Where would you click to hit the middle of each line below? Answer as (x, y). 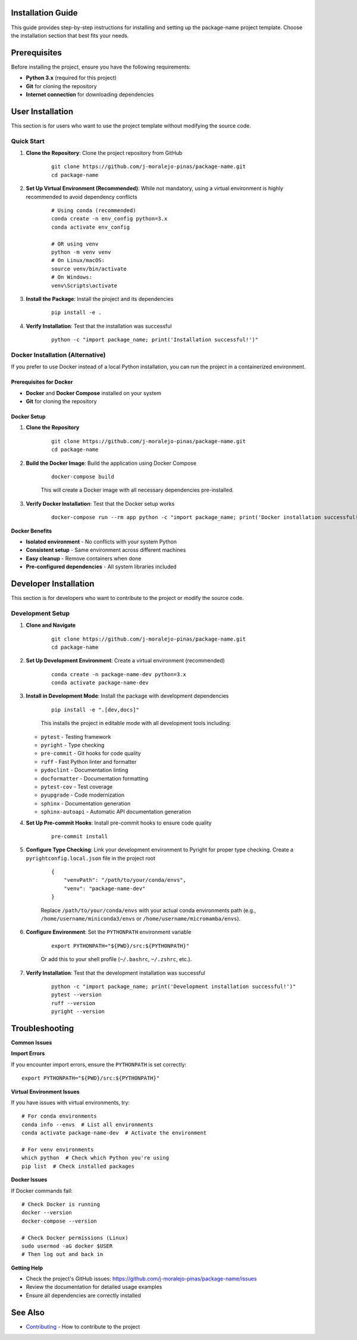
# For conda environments (59, 1116)
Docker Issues (29, 1180)
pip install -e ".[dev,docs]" (95, 710)
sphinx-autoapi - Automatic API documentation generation (116, 812)
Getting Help (27, 1268)
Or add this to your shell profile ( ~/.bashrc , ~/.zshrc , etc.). (116, 959)
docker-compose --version (59, 1221)
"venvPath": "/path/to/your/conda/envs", (125, 880)
